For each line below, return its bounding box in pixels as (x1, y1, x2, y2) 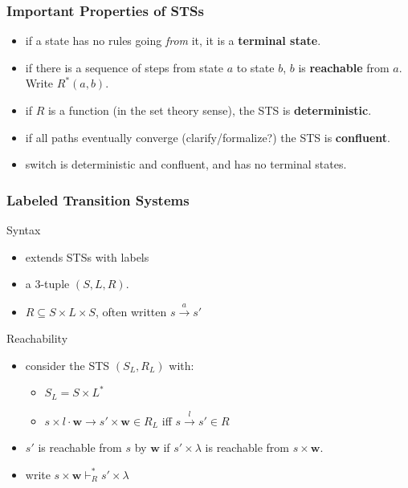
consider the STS (25, 356, 110, 373)
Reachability (6, 330, 68, 347)
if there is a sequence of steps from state (25, 59, 223, 75)
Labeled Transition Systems (6, 189, 190, 209)
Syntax (6, 222, 41, 238)
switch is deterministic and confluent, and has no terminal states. (25, 156, 347, 173)
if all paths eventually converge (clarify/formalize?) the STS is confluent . (25, 128, 390, 145)
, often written (95, 303, 167, 319)
